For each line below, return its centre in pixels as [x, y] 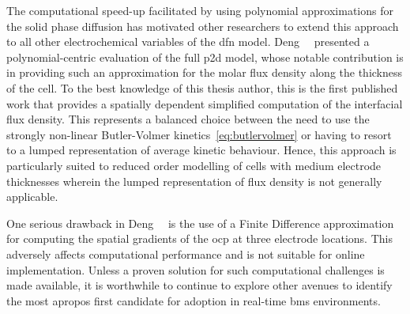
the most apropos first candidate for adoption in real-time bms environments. [194, 300]
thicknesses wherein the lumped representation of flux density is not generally [194, 181]
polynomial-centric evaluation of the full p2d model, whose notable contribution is [205, 57]
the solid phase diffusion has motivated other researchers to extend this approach [203, 26]
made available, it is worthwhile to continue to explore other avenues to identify [199, 285]
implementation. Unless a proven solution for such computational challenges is [196, 269]
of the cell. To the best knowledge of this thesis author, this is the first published [202, 87]
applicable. [32, 197]
